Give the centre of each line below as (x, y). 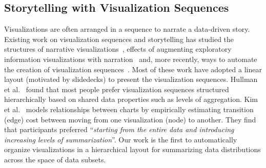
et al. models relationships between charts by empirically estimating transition (129, 109)
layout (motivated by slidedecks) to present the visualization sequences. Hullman (131, 79)
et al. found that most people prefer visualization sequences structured (117, 89)
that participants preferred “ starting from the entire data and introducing (119, 129)
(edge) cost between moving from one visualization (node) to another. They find (130, 119)
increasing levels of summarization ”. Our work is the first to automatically (121, 139)
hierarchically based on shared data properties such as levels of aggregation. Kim (131, 99)
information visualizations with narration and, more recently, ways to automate (131, 59)
